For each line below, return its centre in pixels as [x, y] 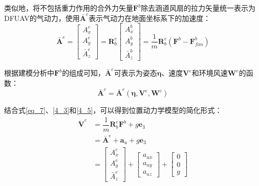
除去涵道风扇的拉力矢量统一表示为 [198, 8]
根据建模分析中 [29, 73]
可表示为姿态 [135, 73]
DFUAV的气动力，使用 [42, 18]
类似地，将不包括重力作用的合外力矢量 [69, 8]
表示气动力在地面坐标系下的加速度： [150, 18]
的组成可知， [84, 73]
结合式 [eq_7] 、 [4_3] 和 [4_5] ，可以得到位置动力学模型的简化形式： [113, 110]
